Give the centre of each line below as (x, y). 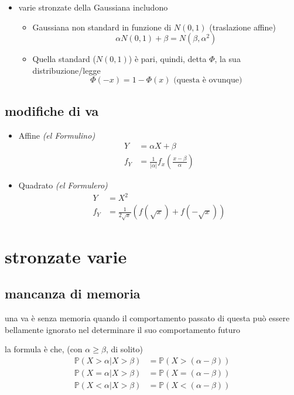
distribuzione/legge (66, 70)
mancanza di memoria (73, 293)
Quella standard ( (64, 59)
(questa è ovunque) (208, 80)
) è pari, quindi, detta (167, 59)
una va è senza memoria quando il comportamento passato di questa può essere (147, 317)
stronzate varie (66, 256)
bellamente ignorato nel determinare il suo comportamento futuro (123, 329)
